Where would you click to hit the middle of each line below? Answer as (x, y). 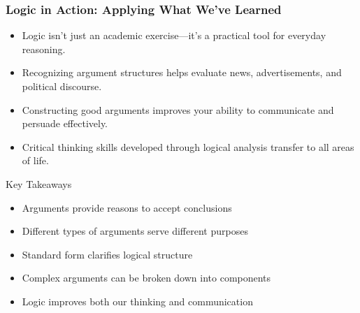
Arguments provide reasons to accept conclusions (127, 207)
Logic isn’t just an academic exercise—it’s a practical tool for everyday (174, 35)
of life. (35, 160)
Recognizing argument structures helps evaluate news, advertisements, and (182, 72)
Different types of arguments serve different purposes (135, 231)
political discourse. (62, 86)
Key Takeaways (39, 183)
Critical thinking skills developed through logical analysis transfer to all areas (188, 146)
